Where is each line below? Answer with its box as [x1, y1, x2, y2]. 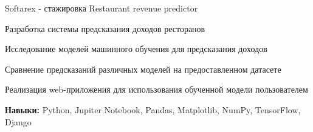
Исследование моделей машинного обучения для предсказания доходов [5, 42, 267, 55]
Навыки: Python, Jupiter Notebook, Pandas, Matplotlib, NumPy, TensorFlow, [5, 103, 301, 116]
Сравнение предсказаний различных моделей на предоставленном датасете [5, 62, 281, 75]
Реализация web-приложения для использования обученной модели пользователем [5, 83, 308, 96]
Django [5, 115, 32, 128]
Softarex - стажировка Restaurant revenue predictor [5, 2, 198, 14]
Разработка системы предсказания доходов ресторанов [5, 22, 205, 35]
